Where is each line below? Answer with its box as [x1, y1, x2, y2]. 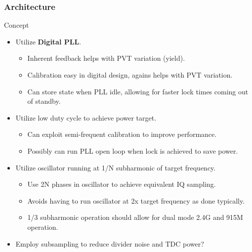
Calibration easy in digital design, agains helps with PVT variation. [27, 70, 233, 80]
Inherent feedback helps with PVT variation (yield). [27, 53, 185, 63]
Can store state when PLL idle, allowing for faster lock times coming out [27, 86, 249, 96]
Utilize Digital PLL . [15, 36, 82, 46]
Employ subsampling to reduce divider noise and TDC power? [15, 238, 204, 249]
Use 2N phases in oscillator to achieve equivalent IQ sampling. [27, 179, 216, 189]
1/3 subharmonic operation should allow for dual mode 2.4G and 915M [27, 212, 243, 222]
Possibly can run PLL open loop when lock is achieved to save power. [27, 145, 238, 156]
